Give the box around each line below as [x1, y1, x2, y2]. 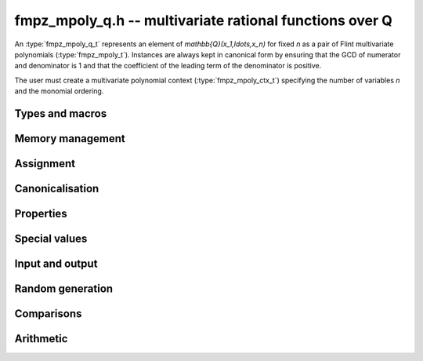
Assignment [14, 157, 76, 170]
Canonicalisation [14, 181, 99, 195]
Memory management [14, 132, 125, 145]
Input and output [14, 257, 98, 271]
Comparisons [14, 307, 82, 321]
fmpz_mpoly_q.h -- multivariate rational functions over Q [14, 12, 393, 29]
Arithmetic [14, 332, 68, 345]
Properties [14, 206, 67, 220]
